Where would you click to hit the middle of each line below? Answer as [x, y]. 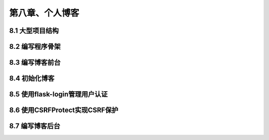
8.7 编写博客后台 [35, 126]
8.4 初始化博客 [32, 78]
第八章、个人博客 [44, 13]
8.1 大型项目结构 [34, 31]
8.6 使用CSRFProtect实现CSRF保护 [64, 110]
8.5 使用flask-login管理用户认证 [59, 94]
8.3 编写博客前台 [35, 63]
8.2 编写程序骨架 [35, 47]
